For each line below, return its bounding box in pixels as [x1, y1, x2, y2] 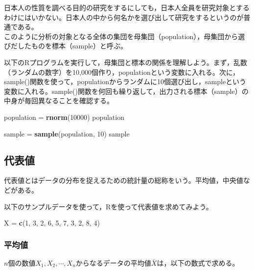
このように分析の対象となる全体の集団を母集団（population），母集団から [4, 31, 238, 41]
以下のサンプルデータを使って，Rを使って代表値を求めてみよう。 [4, 201, 213, 211]
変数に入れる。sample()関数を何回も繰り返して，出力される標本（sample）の [4, 86, 249, 96]
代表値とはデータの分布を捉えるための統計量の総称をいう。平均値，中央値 [4, 175, 243, 185]
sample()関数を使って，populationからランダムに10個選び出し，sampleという [4, 76, 247, 87]
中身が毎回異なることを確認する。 [4, 95, 114, 106]
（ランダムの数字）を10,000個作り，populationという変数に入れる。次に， [4, 67, 239, 77]
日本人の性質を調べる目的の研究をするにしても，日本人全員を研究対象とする [4, 2, 250, 12]
